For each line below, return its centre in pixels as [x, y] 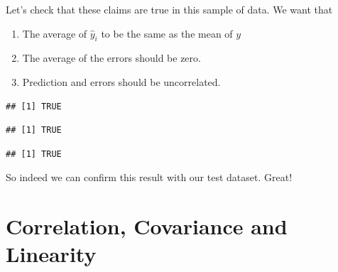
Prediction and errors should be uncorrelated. [121, 81]
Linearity [51, 254]
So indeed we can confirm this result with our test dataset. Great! [149, 177]
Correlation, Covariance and [147, 226]
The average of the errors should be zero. [111, 58]
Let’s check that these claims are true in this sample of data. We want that [169, 9]
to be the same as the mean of [167, 33]
